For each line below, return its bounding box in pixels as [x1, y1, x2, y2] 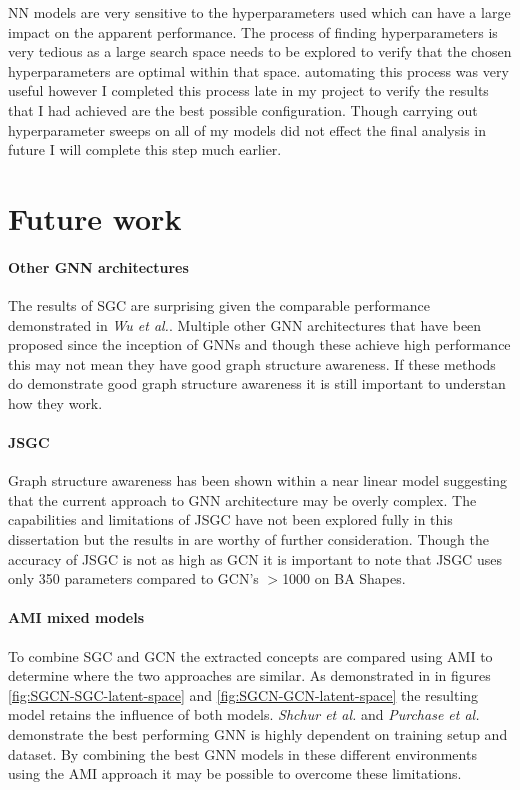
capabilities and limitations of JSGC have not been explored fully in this [8, 509, 453, 530]
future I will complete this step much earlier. [8, 139, 282, 160]
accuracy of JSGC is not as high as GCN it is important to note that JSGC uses [8, 548, 502, 569]
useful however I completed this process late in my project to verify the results [8, 80, 489, 101]
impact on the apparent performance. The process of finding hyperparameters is [8, 21, 498, 42]
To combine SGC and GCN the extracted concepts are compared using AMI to [8, 645, 493, 666]
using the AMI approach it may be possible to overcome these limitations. [8, 763, 462, 784]
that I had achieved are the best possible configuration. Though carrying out [8, 99, 478, 120]
